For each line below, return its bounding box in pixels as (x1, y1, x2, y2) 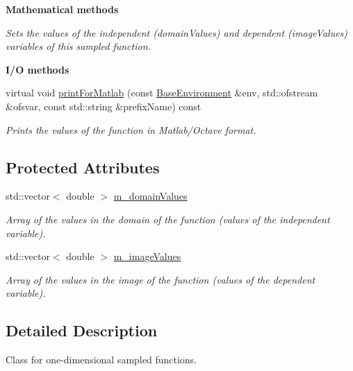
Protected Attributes (6, 156, 160, 178)
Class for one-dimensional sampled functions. (6, 352, 197, 367)
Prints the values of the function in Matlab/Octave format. (6, 122, 256, 137)
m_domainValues (113, 189, 188, 203)
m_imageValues (113, 249, 181, 264)
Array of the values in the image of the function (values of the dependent (6, 272, 315, 286)
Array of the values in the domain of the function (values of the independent (6, 212, 330, 226)
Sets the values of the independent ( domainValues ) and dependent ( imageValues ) (6, 25, 348, 40)
